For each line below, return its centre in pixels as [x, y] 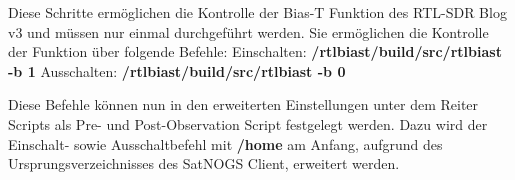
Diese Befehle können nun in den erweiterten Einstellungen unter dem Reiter [243, 104]
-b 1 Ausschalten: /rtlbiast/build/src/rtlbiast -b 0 [177, 70]
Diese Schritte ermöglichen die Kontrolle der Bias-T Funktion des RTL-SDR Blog [257, 12]
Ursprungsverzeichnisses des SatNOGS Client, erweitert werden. [204, 163]
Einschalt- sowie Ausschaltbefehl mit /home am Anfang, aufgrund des [225, 143]
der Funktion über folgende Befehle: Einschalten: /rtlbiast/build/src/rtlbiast [255, 51]
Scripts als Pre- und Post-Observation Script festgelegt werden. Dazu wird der [248, 123]
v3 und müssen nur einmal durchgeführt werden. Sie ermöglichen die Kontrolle [248, 31]
